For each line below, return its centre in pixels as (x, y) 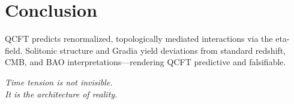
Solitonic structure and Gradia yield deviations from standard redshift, (156, 50)
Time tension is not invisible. (59, 82)
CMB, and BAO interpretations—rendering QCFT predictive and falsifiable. (145, 62)
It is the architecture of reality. (61, 94)
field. (14, 50)
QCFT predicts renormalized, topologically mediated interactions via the (139, 39)
